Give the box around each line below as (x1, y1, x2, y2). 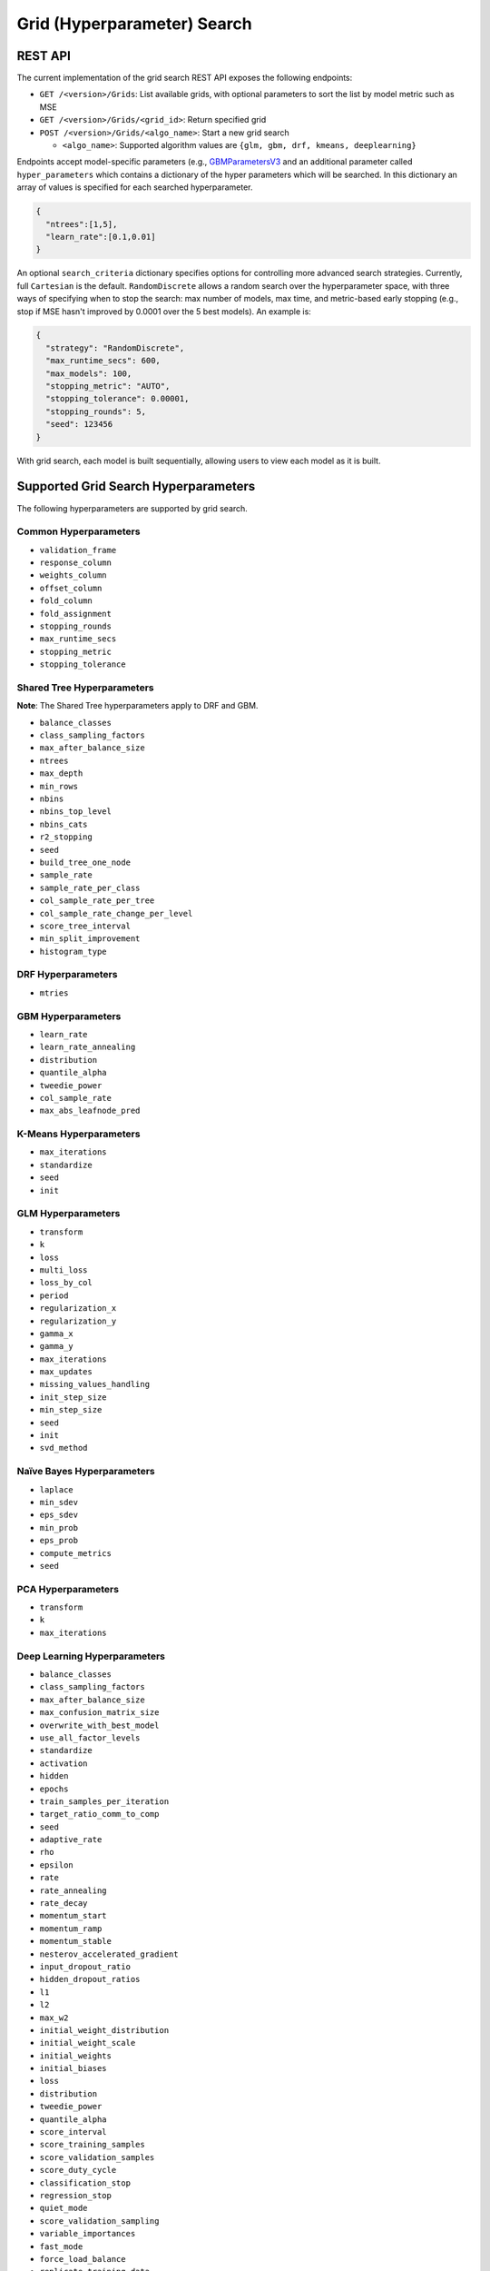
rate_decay (39, 1899, 88, 1909)
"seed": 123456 (45, 419, 113, 430)
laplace (39, 1484, 74, 1494)
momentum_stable (39, 1936, 113, 1947)
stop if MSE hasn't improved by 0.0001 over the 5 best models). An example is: (16, 305, 312, 317)
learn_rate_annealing (39, 1042, 136, 1053)
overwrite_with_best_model (39, 1720, 160, 1731)
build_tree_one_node (39, 857, 132, 868)
